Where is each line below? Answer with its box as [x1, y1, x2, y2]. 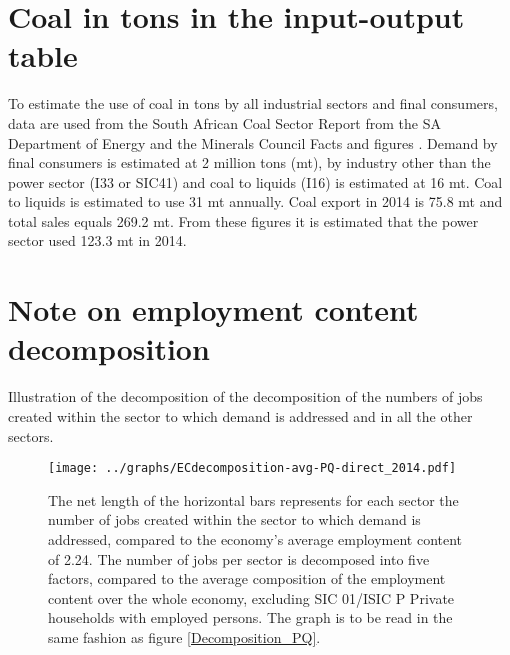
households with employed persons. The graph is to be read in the [48, 607, 453, 628]
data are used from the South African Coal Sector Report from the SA [8, 112, 441, 133]
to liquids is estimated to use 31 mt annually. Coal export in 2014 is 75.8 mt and [8, 191, 503, 212]
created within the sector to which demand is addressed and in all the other [8, 405, 473, 426]
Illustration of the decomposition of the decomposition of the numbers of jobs [8, 386, 483, 407]
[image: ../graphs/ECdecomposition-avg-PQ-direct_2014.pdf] [48, 461, 457, 476]
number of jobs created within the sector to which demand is [48, 509, 421, 530]
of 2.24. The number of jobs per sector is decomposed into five [48, 548, 430, 569]
